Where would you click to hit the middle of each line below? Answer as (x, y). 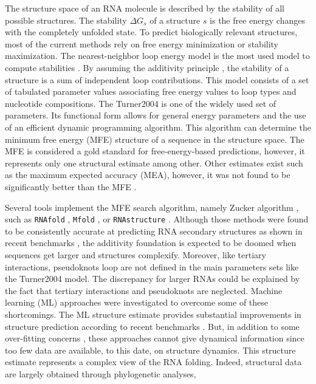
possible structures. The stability (66, 20)
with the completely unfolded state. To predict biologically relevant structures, (151, 32)
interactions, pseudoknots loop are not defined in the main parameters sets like (152, 266)
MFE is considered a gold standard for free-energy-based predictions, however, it (155, 151)
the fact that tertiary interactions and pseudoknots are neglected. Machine (144, 290)
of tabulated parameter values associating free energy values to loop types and (151, 91)
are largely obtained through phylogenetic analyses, (101, 373)
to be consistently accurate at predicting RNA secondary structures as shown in (154, 231)
